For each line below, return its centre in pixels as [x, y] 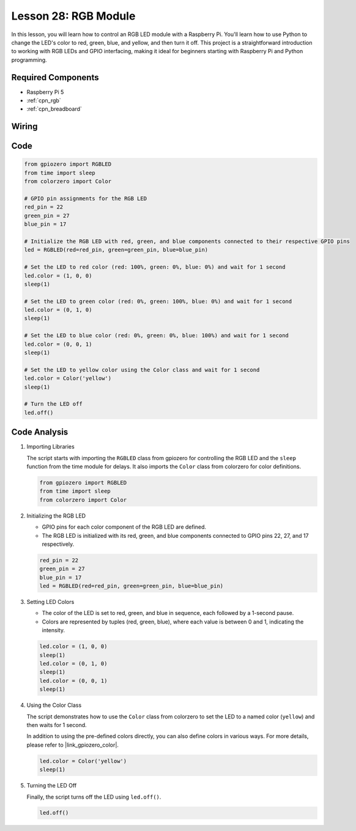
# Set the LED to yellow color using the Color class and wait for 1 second [142, 370]
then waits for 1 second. [57, 725]
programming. [29, 60]
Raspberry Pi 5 [45, 92]
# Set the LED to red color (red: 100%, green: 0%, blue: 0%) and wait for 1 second [155, 267]
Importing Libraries [50, 447]
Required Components [55, 77]
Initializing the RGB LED [56, 516]
